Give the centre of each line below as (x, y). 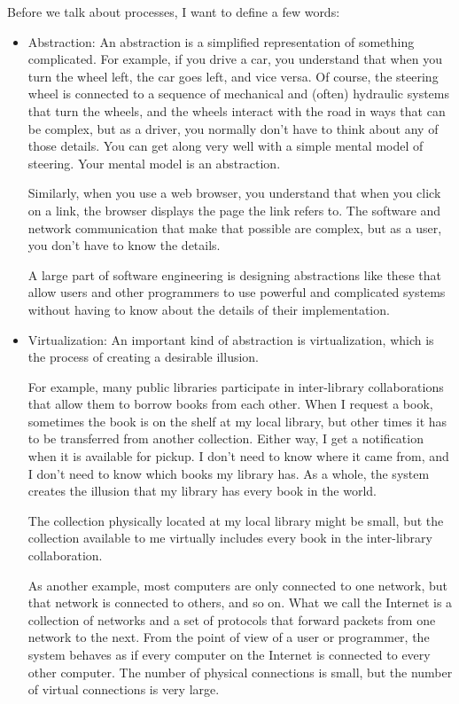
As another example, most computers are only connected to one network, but (238, 585)
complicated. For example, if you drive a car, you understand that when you (235, 59)
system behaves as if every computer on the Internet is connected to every (229, 654)
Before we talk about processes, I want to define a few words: (174, 12)
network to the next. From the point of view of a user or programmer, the (229, 637)
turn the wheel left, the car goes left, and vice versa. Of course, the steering (233, 76)
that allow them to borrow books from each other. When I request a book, (230, 404)
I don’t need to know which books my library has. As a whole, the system (229, 473)
